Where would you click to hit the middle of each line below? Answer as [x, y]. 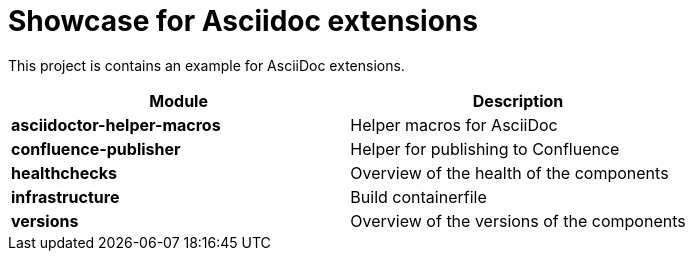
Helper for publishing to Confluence [485, 148]
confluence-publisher [96, 148]
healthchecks [64, 172]
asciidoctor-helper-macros [116, 124]
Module [178, 100]
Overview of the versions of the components [518, 220]
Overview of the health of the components [509, 172]
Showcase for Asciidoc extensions [243, 21]
